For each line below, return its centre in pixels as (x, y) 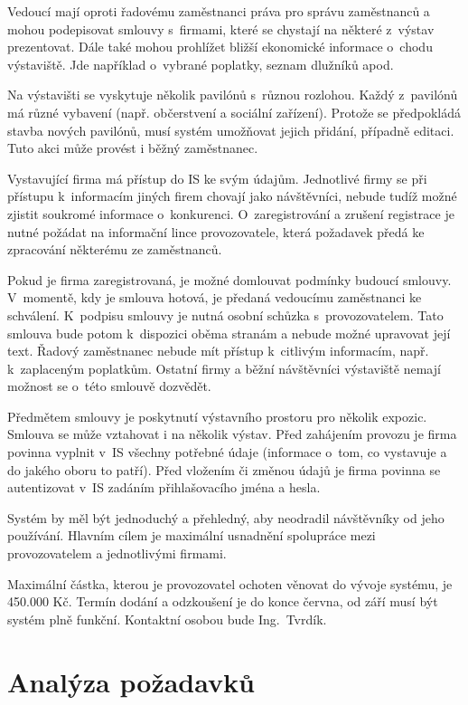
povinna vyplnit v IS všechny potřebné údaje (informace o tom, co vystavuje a (227, 452)
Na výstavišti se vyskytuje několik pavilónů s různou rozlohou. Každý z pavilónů (233, 95)
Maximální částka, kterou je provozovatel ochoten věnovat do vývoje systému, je (230, 583)
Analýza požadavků (131, 681)
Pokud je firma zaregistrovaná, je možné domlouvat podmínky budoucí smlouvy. (229, 279)
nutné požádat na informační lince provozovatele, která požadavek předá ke (216, 231)
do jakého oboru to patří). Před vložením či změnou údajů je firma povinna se (224, 469)
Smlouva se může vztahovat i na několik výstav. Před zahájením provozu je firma (232, 434)
